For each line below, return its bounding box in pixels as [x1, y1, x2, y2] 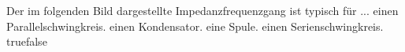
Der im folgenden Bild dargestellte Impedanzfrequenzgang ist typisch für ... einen [6, 2, 399, 18]
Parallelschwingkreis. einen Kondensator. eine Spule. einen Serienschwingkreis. [6, 17, 384, 34]
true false [6, 33, 47, 50]
